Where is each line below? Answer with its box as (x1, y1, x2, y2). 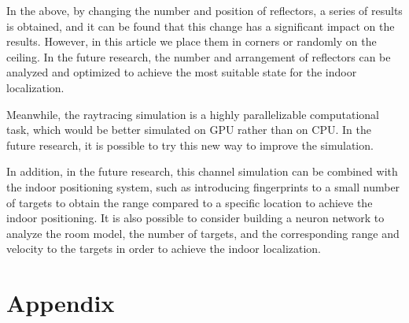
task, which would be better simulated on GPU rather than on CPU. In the (6, 121, 371, 138)
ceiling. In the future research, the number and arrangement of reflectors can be (6, 48, 391, 65)
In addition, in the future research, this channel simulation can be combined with (6, 163, 398, 180)
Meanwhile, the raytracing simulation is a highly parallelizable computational (6, 106, 379, 122)
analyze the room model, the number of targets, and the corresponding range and (6, 225, 400, 241)
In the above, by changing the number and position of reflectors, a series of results (6, 2, 403, 18)
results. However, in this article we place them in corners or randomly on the (6, 33, 377, 50)
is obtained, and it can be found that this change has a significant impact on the (6, 17, 395, 34)
